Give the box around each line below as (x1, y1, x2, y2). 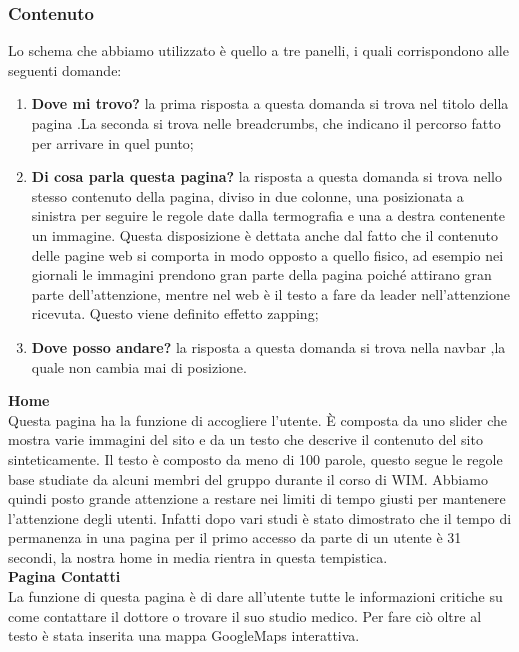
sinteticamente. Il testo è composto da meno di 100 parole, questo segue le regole (8, 448, 503, 469)
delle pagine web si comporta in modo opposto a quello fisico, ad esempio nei (31, 244, 504, 265)
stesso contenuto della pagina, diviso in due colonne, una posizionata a (31, 185, 464, 206)
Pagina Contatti (8, 566, 121, 587)
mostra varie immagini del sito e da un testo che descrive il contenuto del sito (8, 429, 483, 450)
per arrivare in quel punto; (31, 132, 194, 153)
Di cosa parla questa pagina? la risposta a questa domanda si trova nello (31, 166, 503, 187)
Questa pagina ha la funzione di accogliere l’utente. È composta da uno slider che (8, 409, 508, 430)
